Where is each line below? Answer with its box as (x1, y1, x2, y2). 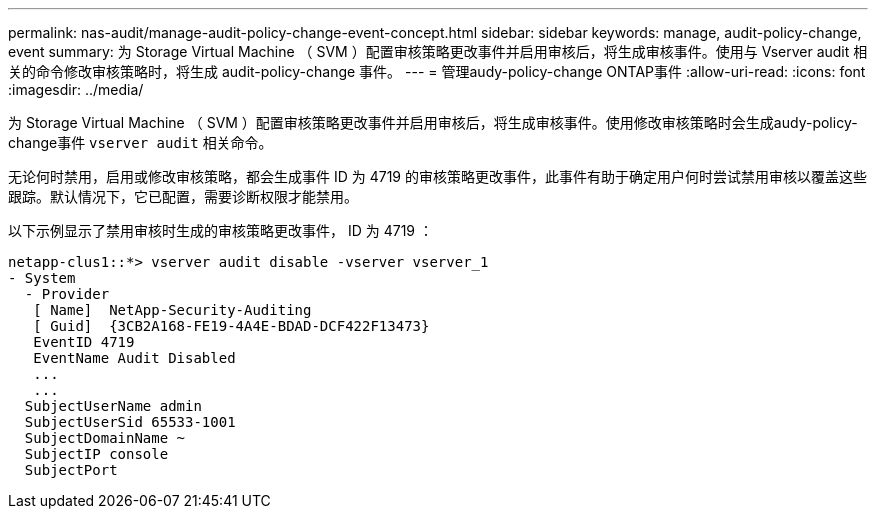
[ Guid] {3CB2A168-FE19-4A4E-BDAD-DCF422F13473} (33, 318, 430, 334)
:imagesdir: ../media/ (8, 81, 144, 98)
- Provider (24, 286, 110, 302)
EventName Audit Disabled (33, 350, 236, 366)
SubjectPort (24, 462, 118, 478)
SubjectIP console (24, 446, 169, 462)
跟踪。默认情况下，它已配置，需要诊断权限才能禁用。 (8, 188, 358, 205)
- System (8, 270, 76, 286)
